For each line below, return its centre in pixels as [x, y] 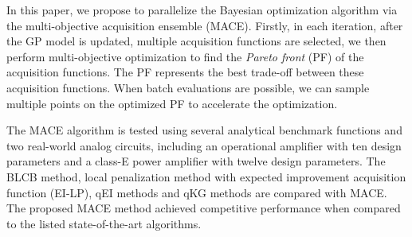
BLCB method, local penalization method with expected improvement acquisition [206, 176]
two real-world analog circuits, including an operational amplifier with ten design [204, 145]
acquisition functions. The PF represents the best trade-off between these [185, 72]
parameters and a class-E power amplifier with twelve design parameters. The [196, 161]
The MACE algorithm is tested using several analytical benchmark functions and [204, 130]
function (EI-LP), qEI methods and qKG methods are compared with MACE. [197, 192]
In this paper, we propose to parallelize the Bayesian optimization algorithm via [202, 10]
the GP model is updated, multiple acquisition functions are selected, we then [196, 41]
